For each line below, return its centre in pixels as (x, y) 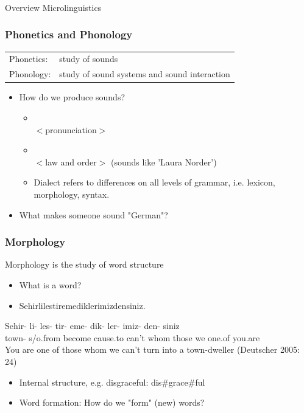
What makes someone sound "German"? (94, 214)
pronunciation (71, 129)
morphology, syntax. (72, 194)
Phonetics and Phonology (69, 34)
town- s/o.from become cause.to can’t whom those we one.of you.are (133, 337)
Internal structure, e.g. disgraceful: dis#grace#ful (112, 382)
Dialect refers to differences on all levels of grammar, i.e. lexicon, (154, 182)
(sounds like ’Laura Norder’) (164, 161)
